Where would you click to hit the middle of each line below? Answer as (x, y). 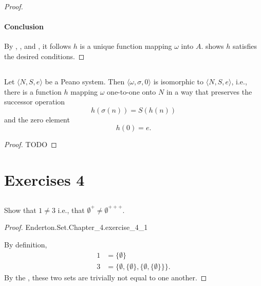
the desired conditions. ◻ (44, 56)
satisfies (245, 46)
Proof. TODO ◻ (31, 144)
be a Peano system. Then (85, 81)
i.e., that (71, 210)
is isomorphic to (179, 81)
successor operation (35, 102)
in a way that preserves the (209, 91)
